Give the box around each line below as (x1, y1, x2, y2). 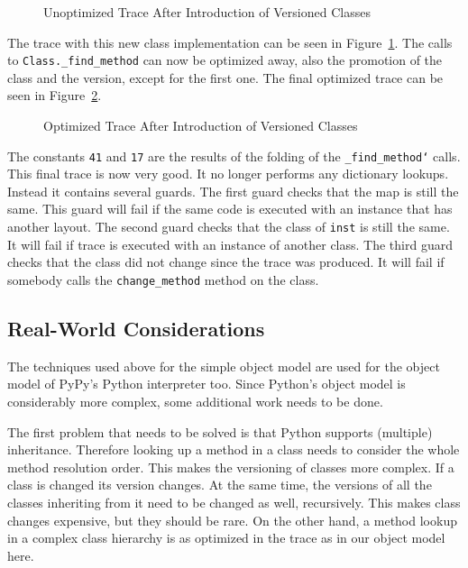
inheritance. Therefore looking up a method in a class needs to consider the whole (7, 440, 460, 459)
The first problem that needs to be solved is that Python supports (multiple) (7, 422, 433, 441)
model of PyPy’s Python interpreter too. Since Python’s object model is (7, 374, 406, 393)
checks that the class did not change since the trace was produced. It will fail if (7, 252, 445, 271)
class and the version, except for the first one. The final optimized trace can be (7, 68, 444, 87)
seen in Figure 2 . (7, 86, 102, 105)
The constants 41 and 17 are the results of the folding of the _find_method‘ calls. (7, 146, 461, 165)
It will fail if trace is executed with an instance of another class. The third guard (7, 234, 453, 253)
